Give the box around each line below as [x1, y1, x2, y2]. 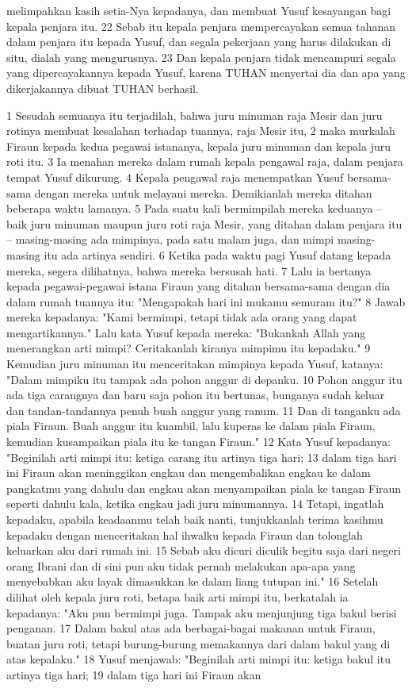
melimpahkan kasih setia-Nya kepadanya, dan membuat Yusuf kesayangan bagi [6, 2, 391, 18]
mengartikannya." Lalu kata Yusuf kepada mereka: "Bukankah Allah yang [6, 324, 366, 340]
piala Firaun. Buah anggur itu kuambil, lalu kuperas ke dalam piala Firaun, [6, 417, 376, 434]
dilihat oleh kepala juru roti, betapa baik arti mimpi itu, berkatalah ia [6, 588, 349, 605]
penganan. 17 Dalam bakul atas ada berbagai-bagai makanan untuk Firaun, [6, 620, 376, 636]
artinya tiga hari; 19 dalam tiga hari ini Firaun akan [6, 666, 261, 682]
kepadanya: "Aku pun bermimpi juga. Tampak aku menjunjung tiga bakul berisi [6, 604, 397, 621]
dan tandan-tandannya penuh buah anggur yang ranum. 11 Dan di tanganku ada [6, 402, 401, 418]
